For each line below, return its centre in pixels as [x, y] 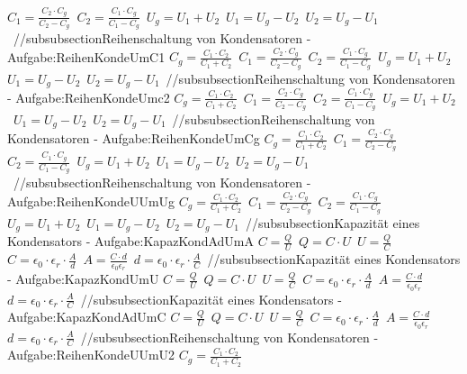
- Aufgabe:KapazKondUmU [83, 279]
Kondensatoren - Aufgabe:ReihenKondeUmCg [134, 138]
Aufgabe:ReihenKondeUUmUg [91, 201]
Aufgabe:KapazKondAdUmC [87, 317]
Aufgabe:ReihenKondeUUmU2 [91, 355]
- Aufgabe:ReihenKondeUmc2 [89, 97]
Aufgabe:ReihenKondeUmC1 [86, 56]
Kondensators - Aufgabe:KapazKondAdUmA [130, 241]
